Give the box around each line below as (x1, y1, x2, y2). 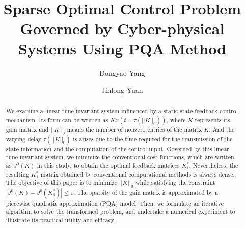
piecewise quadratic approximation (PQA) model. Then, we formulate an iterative (6, 198, 224, 207)
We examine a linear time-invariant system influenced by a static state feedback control (6, 107, 238, 116)
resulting (6, 169, 29, 178)
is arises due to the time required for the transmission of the (73, 134, 233, 143)
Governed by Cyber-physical (20, 18, 225, 39)
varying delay (6, 134, 42, 143)
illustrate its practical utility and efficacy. (6, 215, 116, 224)
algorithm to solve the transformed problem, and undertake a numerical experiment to (6, 207, 235, 216)
